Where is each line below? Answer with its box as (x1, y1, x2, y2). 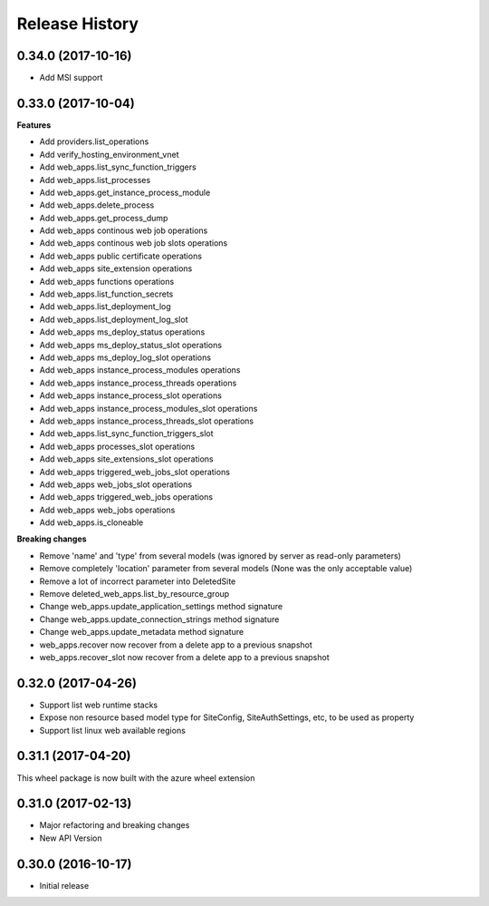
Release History (16, 14, 139, 34)
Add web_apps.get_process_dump (39, 212, 168, 223)
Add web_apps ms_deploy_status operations (39, 326, 206, 337)
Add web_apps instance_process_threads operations (39, 377, 237, 388)
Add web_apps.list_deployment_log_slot (39, 314, 188, 325)
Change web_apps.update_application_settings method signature (39, 601, 283, 612)
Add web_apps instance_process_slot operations (39, 390, 222, 401)
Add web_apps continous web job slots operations (39, 238, 228, 248)
